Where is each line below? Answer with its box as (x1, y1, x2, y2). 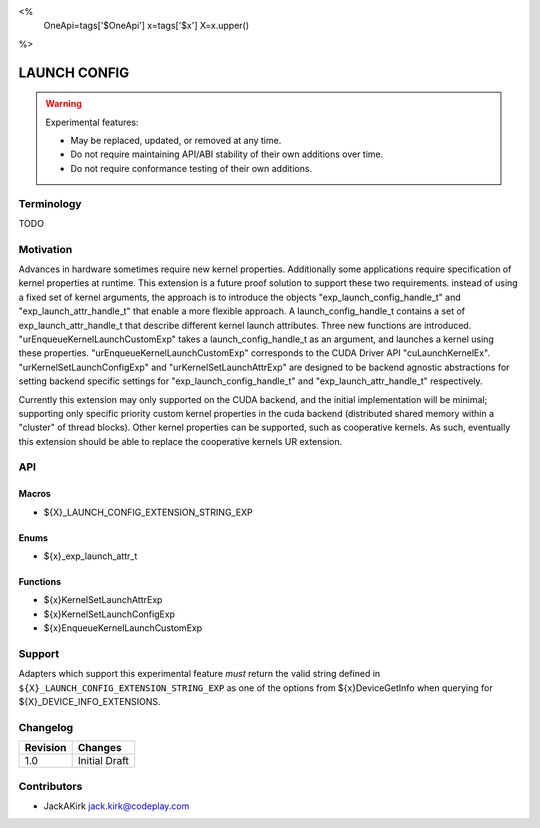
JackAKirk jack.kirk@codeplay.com (43, 800, 190, 812)
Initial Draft (77, 754, 130, 768)
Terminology (18, 196, 82, 210)
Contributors (18, 779, 83, 793)
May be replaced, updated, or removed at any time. (70, 134, 282, 146)
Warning (45, 98, 82, 110)
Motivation (18, 242, 73, 256)
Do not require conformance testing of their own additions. (70, 162, 313, 174)
